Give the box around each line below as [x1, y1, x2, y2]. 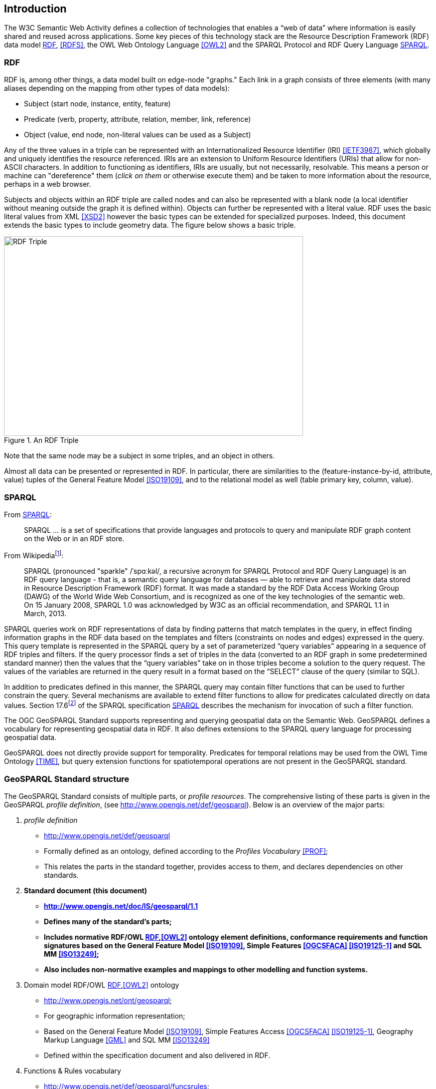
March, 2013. [24, 609, 67, 618]
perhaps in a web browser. [4, 180, 91, 189]
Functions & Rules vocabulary [24, 1066, 121, 1075]
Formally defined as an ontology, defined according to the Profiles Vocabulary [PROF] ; [44, 846, 328, 855]
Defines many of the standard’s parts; [44, 917, 172, 926]
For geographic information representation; [44, 1011, 185, 1020]
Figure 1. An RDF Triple [4, 436, 79, 445]
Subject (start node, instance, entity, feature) [24, 99, 171, 108]
